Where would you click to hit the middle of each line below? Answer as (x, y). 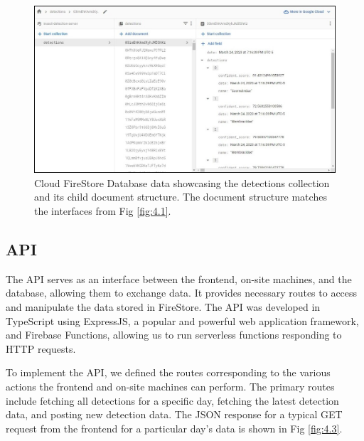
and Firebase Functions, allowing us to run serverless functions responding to (174, 335)
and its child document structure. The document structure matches (181, 197)
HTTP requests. (41, 348)
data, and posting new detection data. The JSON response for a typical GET (174, 414)
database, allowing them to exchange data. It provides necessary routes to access (182, 293)
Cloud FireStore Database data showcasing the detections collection (182, 182)
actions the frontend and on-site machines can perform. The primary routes (170, 386)
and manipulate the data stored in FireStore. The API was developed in (163, 306)
